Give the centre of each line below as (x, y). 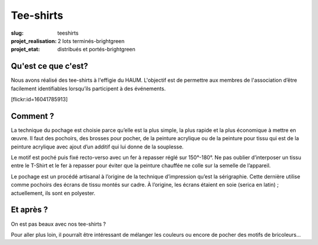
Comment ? (32, 116)
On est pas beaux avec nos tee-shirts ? (58, 224)
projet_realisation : (34, 41)
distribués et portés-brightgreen (96, 49)
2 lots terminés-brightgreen (91, 41)
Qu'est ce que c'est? (49, 66)
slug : (17, 33)
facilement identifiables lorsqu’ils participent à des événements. (88, 88)
